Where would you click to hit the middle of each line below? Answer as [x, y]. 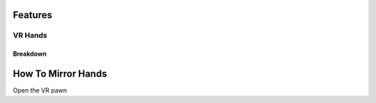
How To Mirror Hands [60, 74]
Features [32, 15]
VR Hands [30, 35]
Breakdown [30, 54]
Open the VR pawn [40, 90]
